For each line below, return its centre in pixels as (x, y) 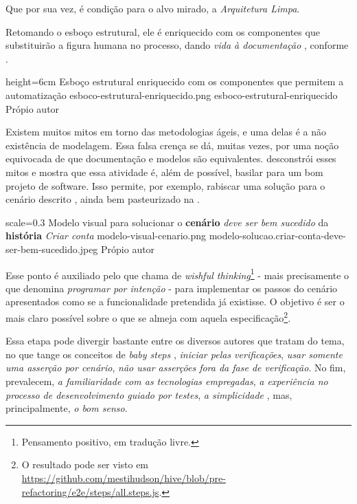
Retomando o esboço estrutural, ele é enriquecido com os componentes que (163, 31)
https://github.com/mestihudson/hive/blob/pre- (124, 478)
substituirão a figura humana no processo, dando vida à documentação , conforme (177, 45)
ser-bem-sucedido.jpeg (52, 249)
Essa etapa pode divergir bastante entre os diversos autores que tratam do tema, (175, 341)
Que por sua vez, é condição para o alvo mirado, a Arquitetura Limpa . (153, 8)
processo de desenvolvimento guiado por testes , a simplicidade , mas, (149, 394)
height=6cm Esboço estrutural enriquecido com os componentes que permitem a (175, 81)
